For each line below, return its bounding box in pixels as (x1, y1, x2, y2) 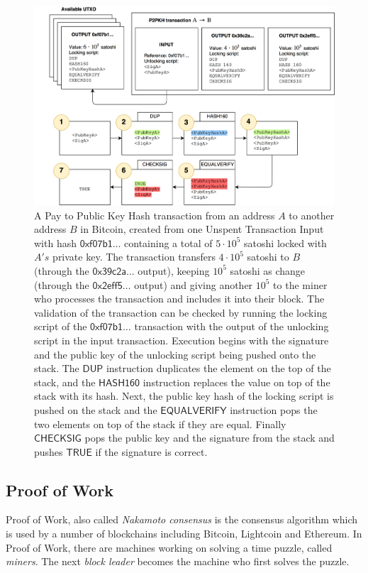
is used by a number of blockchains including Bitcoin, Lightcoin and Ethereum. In (6, 526, 362, 541)
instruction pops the (230, 402, 318, 417)
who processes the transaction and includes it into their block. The (34, 291, 325, 306)
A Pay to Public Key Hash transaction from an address (34, 207, 275, 222)
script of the (34, 319, 87, 334)
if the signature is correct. (95, 444, 208, 459)
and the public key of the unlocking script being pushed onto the (34, 346, 316, 361)
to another (289, 207, 335, 222)
